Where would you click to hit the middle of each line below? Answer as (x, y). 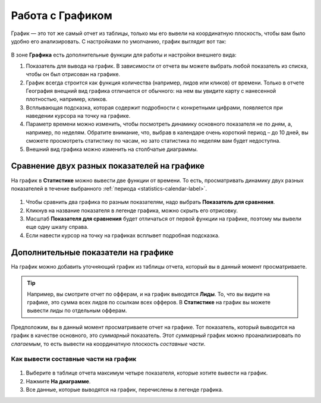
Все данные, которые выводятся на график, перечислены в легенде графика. (125, 390)
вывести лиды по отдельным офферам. (77, 311)
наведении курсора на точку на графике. (78, 116)
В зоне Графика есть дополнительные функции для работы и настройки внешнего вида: (124, 55)
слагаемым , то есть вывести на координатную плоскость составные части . (108, 344)
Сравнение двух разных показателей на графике (108, 166)
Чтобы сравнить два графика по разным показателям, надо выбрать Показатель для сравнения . (150, 202)
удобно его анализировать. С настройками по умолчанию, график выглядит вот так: (119, 41)
